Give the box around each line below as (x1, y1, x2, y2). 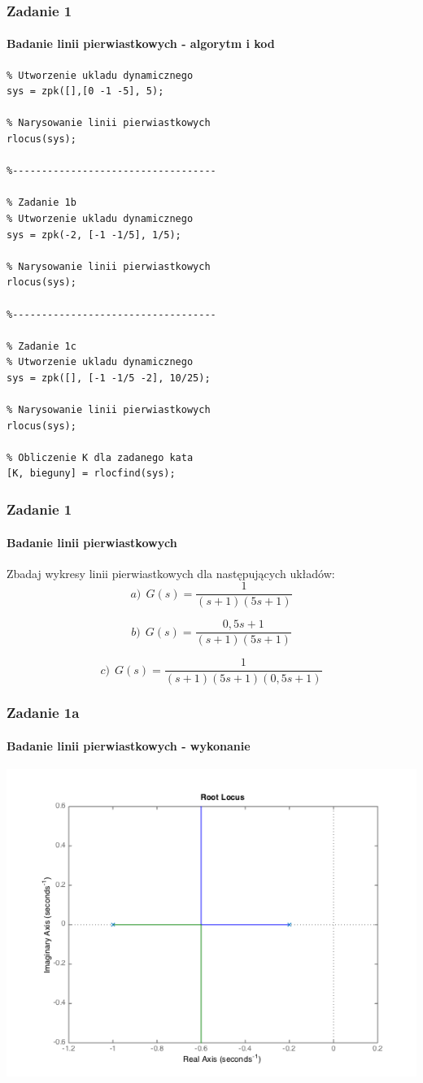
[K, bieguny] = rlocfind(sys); (7, 468, 176, 480)
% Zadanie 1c (7, 340, 76, 352)
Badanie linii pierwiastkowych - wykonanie (7, 737, 251, 754)
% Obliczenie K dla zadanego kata (7, 451, 194, 463)
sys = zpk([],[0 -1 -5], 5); (7, 85, 164, 98)
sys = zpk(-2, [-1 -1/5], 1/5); (7, 228, 181, 241)
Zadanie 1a (7, 702, 80, 723)
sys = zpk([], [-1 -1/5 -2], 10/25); (7, 372, 211, 384)
